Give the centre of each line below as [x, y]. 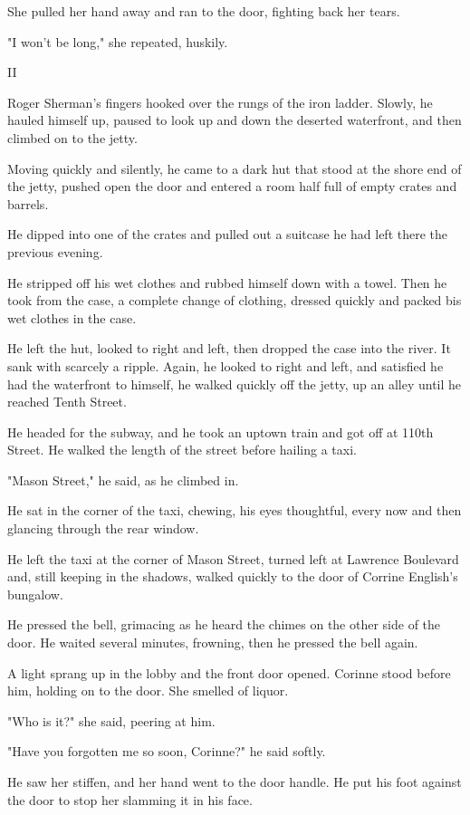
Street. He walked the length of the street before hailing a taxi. [182, 450]
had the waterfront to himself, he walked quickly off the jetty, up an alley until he [235, 384]
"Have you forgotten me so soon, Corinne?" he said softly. [167, 751]
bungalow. [35, 594]
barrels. [28, 203]
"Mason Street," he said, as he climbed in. [123, 479]
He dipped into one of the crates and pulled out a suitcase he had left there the [228, 234]
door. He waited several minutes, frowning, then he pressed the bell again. [213, 642]
